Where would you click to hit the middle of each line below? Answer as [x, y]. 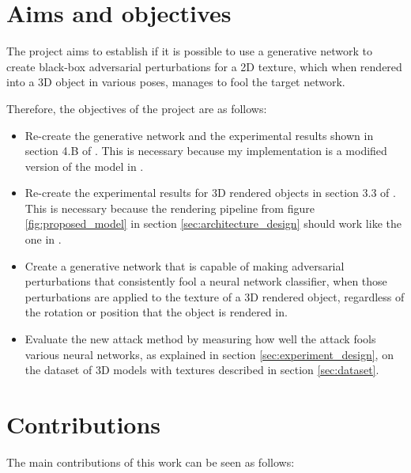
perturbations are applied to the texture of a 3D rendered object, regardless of [215, 296]
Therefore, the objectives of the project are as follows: [137, 108]
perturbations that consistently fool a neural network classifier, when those [206, 281]
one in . [43, 239]
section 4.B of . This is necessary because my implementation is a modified [206, 151]
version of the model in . [84, 166]
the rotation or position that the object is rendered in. [156, 312]
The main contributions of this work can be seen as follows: [151, 462]
